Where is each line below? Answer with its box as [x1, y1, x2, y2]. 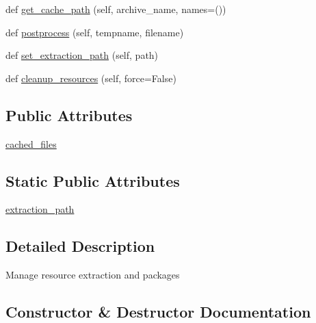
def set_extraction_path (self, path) [5, 48, 159, 62]
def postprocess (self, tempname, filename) [5, 25, 184, 39]
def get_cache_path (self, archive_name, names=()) [5, 2, 226, 16]
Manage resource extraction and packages [5, 268, 180, 282]
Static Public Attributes [5, 170, 180, 191]
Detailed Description [5, 235, 155, 257]
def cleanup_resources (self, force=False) [5, 70, 176, 85]
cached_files [5, 136, 57, 151]
